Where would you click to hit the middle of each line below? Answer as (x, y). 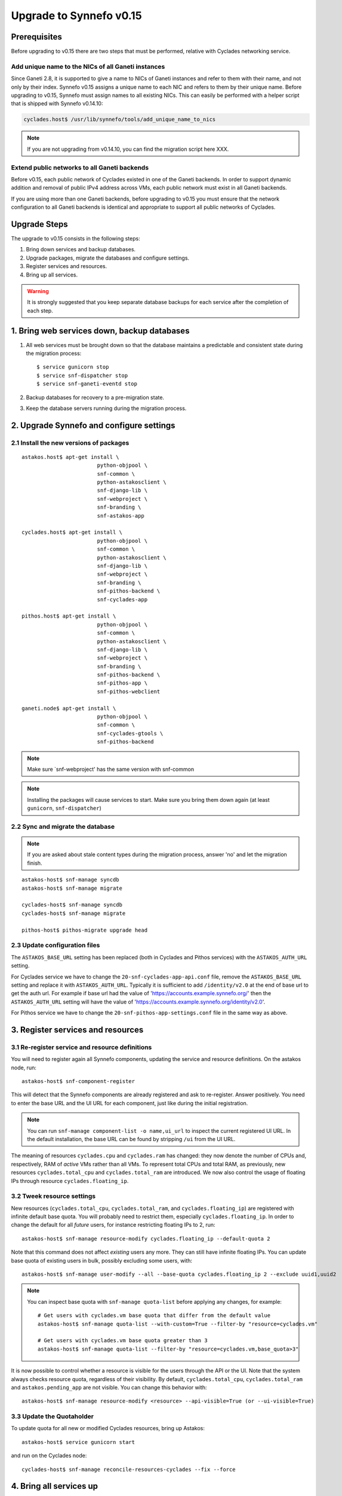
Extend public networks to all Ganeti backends (80, 168)
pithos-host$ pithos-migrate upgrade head (85, 930)
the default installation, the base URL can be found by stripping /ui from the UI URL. (131, 1139)
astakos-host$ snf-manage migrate (72, 888)
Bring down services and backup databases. (81, 250)
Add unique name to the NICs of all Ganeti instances (88, 66)
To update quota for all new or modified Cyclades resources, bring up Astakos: (108, 1428)
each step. (40, 311)
